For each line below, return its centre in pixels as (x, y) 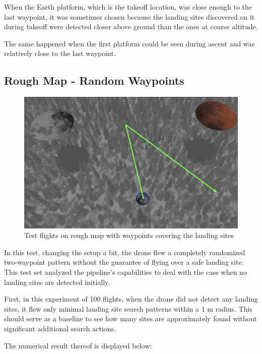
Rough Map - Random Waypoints (94, 80)
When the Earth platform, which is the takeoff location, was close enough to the (128, 7)
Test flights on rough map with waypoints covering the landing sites (129, 235)
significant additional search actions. (60, 328)
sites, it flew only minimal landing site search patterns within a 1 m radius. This (128, 308)
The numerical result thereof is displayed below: (78, 345)
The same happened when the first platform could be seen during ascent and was (129, 43)
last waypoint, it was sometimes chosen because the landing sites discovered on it (129, 16)
